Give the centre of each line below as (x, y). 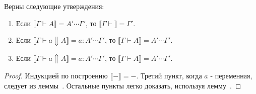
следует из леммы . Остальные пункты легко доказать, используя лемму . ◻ (123, 85)
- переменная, (231, 76)
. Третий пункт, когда (169, 76)
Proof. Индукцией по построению (56, 76)
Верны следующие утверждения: (54, 6)
